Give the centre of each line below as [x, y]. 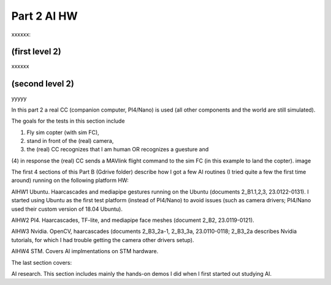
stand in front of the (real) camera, [70, 140]
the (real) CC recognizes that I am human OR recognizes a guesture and [118, 150]
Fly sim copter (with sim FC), [63, 132]
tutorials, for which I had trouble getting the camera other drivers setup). [103, 240]
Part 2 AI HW [44, 16]
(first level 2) [36, 52]
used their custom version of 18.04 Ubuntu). [67, 209]
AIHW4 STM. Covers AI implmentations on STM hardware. [85, 251]
